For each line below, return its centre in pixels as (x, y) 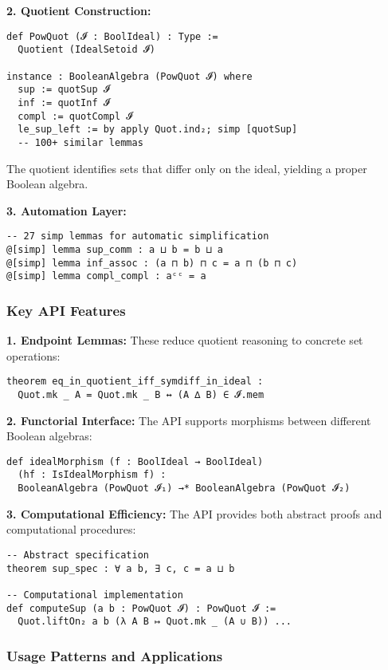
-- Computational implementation (95, 595)
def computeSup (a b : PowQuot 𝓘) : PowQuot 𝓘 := (141, 608)
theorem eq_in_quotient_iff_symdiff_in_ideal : (135, 382)
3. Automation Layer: (67, 210)
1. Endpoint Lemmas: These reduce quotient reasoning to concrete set (185, 340)
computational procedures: (71, 529)
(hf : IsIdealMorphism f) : (92, 475)
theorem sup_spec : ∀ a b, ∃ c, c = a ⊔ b (121, 568)
